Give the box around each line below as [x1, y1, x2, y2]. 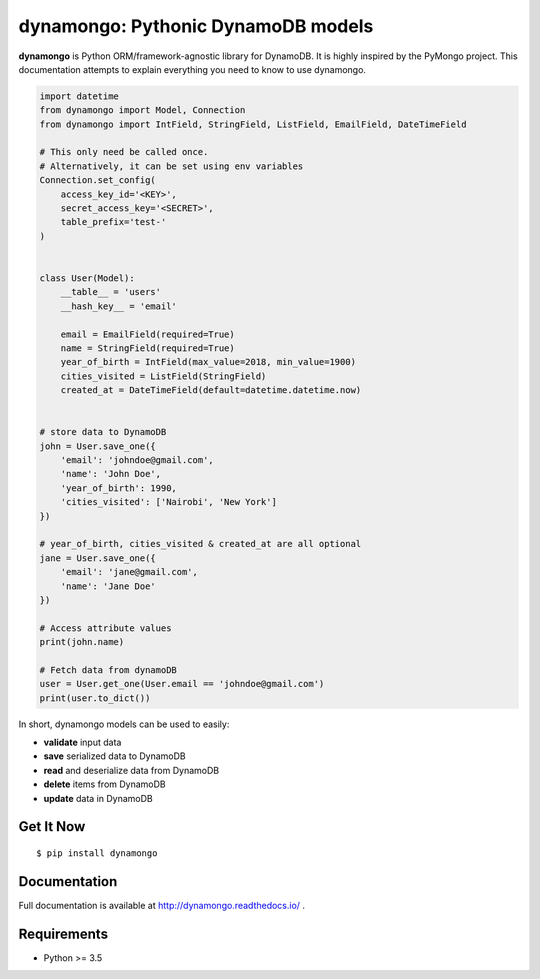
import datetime [39, 90, 120, 102]
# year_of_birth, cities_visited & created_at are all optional [39, 538, 362, 550]
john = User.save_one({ [39, 440, 157, 452]
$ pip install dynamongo [36, 848, 158, 859]
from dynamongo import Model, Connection [39, 105, 246, 116]
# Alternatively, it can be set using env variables [39, 160, 304, 172]
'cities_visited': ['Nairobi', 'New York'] [60, 496, 277, 508]
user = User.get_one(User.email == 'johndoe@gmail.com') [39, 678, 325, 690]
